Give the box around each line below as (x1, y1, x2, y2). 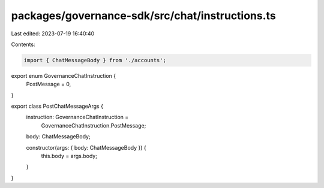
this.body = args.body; (41, 153, 97, 160)
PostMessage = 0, (26, 81, 71, 88)
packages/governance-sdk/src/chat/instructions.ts (11, 9, 276, 22)
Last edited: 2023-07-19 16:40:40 (11, 30, 95, 37)
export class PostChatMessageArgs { (11, 102, 103, 110)
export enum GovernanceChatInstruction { (11, 72, 116, 79)
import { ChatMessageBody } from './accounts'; (23, 57, 166, 63)
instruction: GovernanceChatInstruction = (26, 114, 129, 121)
